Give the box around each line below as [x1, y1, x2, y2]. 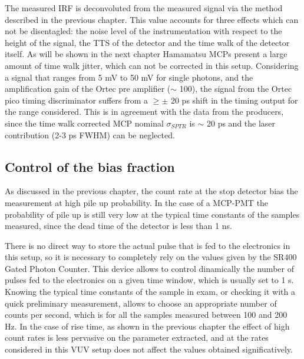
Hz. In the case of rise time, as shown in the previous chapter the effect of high [5, 320, 290, 332]
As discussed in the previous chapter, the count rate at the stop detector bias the [5, 185, 298, 197]
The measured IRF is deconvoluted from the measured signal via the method [5, 2, 283, 14]
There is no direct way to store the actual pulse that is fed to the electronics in [5, 239, 290, 251]
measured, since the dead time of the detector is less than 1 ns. [5, 220, 232, 232]
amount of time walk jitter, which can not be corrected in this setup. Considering [5, 59, 299, 71]
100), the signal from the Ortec [179, 82, 292, 95]
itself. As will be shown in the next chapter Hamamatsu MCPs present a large [5, 48, 288, 60]
